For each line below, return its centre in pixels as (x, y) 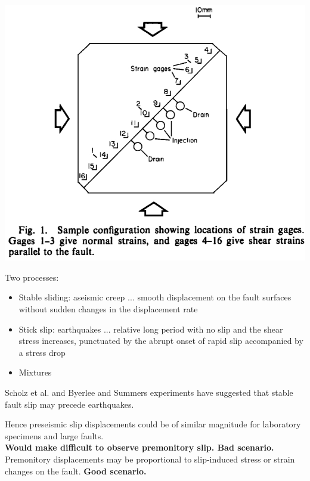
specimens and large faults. (54, 435)
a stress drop (42, 352)
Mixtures (35, 372)
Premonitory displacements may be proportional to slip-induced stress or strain (150, 459)
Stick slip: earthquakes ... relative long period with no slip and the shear (151, 329)
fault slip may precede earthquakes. (69, 404)
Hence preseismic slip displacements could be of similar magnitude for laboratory (153, 424)
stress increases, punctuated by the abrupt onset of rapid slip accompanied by (161, 341)
